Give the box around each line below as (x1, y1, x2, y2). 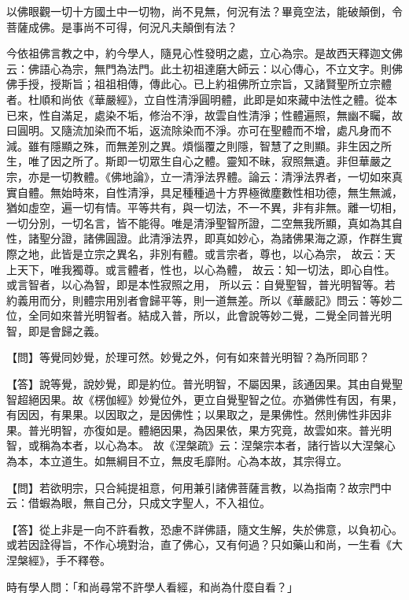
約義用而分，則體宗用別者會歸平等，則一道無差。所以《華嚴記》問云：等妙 (6, 291, 392, 308)
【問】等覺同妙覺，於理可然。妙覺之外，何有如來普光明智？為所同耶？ (6, 349, 370, 365)
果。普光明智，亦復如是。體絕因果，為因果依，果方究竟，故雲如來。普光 (6, 421, 381, 438)
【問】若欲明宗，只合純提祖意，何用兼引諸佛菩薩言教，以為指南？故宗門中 (6, 479, 392, 495)
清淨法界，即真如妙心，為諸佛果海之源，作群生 (149, 230, 392, 246)
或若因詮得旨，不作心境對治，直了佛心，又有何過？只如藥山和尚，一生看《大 (6, 536, 403, 553)
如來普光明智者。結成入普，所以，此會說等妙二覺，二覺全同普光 (50, 307, 381, 324)
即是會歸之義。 (28, 322, 105, 339)
